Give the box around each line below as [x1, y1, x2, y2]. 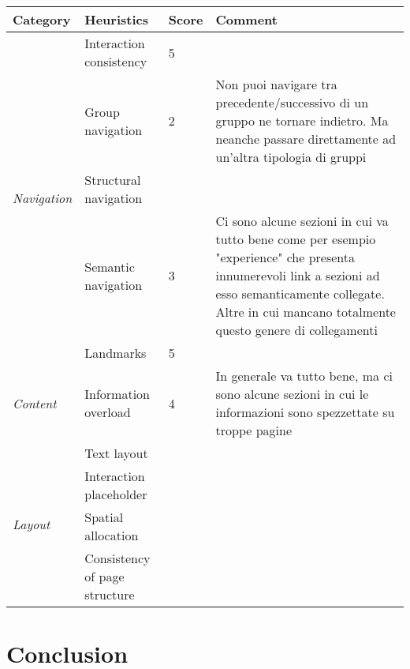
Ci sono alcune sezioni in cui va [215, 212, 389, 230]
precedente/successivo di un [215, 93, 369, 111]
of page [84, 567, 125, 585]
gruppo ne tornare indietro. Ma [215, 111, 389, 130]
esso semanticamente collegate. [215, 284, 385, 303]
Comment [215, 10, 278, 28]
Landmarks [84, 344, 147, 362]
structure [84, 585, 135, 603]
